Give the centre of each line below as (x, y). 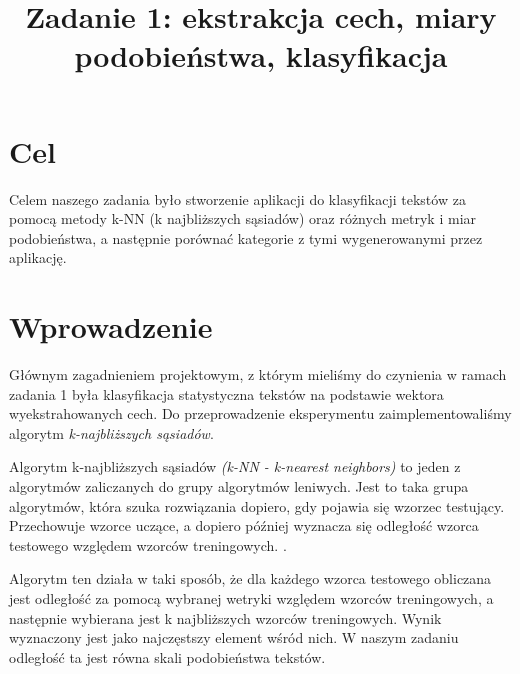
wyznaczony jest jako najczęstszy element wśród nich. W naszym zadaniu (234, 637)
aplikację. (38, 257)
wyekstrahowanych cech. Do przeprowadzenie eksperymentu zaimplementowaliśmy (260, 413)
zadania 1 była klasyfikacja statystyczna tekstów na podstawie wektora (226, 393)
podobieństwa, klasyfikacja (261, 55)
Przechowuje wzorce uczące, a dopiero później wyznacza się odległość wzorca (244, 525)
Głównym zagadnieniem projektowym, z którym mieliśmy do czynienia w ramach (258, 374)
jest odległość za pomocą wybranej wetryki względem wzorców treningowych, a (251, 597)
